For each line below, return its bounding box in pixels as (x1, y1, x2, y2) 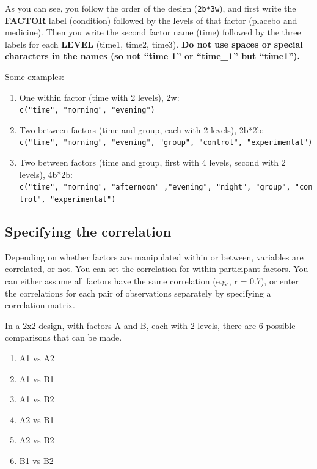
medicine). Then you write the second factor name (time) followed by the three (5, 26, 301, 39)
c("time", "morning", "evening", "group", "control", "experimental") (19, 138, 313, 147)
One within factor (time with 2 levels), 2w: (19, 90, 180, 103)
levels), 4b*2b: (19, 168, 73, 180)
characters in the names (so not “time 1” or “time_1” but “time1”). (5, 50, 300, 62)
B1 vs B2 (19, 454, 54, 467)
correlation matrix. (5, 298, 75, 311)
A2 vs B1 (19, 413, 54, 426)
